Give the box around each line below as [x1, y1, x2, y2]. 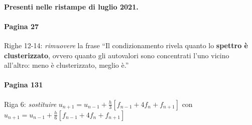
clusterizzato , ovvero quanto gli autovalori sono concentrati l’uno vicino [4, 50, 229, 60]
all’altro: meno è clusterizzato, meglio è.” [4, 60, 129, 70]
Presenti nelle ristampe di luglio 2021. [4, 1, 139, 12]
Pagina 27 [4, 21, 39, 31]
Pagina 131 [4, 79, 43, 90]
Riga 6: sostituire [4, 98, 57, 109]
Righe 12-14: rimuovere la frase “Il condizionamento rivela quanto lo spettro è [4, 40, 248, 50]
